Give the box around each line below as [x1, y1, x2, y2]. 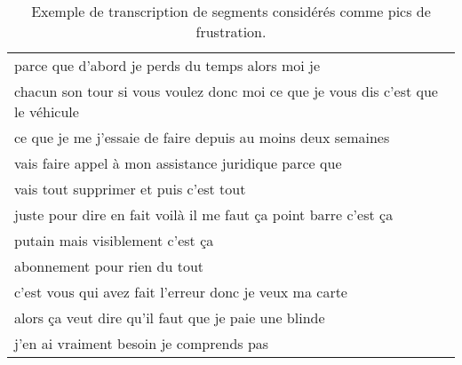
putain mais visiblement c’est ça [14, 230, 214, 250]
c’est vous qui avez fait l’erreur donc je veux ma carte [14, 282, 347, 302]
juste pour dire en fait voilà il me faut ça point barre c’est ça [14, 204, 394, 225]
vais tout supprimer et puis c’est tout [14, 179, 246, 199]
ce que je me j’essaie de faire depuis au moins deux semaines [14, 127, 390, 147]
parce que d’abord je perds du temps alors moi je [14, 55, 321, 75]
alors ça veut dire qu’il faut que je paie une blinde [14, 307, 325, 328]
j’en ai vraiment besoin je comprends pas [14, 333, 269, 353]
